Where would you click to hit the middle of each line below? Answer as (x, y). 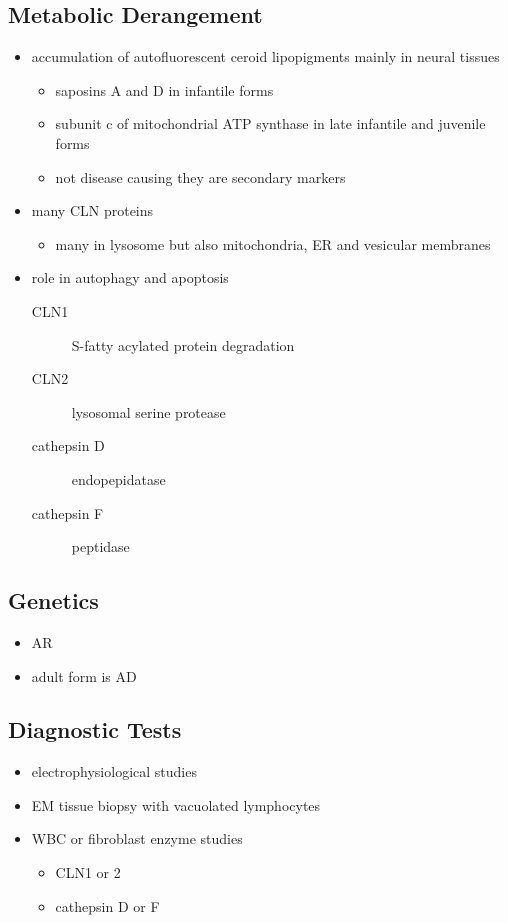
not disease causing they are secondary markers (200, 176)
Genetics (53, 600)
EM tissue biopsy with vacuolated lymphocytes (176, 804)
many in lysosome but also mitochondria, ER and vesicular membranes (273, 243)
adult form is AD (84, 675)
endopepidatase (118, 478)
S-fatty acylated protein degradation (183, 344)
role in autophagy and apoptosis (130, 277)
